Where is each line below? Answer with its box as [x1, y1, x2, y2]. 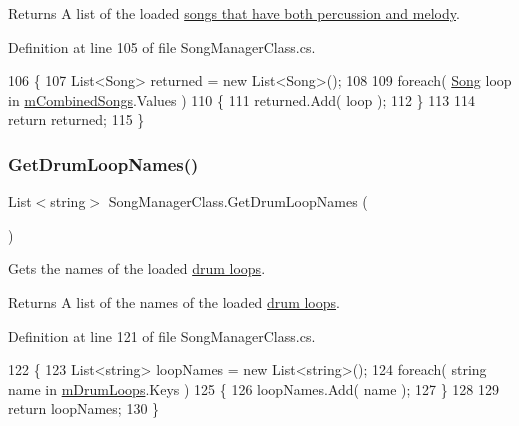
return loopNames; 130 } [8, 398, 160, 419]
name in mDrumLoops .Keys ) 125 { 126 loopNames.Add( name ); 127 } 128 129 [8, 378, 500, 399]
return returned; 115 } [8, 109, 145, 130]
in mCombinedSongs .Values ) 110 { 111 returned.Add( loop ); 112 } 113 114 [8, 89, 475, 110]
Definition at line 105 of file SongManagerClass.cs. [8, 36, 316, 57]
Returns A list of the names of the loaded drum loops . [8, 291, 340, 312]
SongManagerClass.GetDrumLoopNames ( [108, 191, 368, 212]
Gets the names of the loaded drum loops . [8, 258, 266, 279]
